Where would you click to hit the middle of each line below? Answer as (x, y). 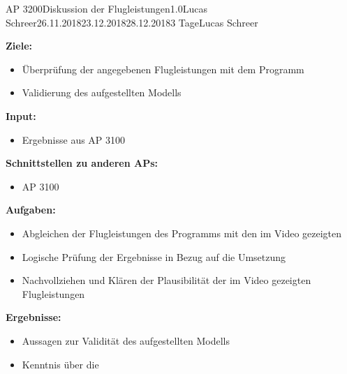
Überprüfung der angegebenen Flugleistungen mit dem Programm (163, 69)
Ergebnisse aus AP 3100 (74, 139)
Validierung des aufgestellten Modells (102, 92)
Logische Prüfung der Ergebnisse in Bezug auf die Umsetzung (154, 256)
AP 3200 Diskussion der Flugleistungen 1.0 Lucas (107, 8)
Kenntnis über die (60, 364)
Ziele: (19, 46)
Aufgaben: (31, 210)
